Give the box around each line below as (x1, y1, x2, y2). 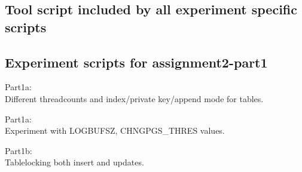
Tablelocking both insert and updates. (5, 156, 144, 168)
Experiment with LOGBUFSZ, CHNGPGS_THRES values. (5, 124, 225, 137)
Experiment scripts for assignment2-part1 (5, 53, 268, 71)
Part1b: (5, 144, 32, 156)
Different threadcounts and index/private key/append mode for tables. (5, 92, 264, 105)
